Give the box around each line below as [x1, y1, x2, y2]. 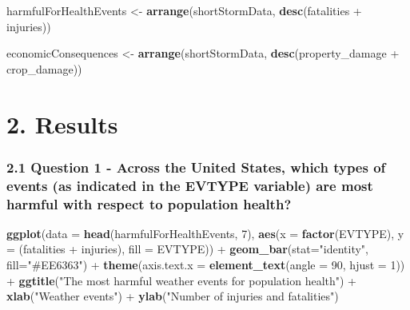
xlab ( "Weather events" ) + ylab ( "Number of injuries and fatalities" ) [6, 288, 339, 304]
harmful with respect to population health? [6, 193, 292, 213]
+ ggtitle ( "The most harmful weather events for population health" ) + [6, 272, 357, 288]
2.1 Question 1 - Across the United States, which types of [6, 157, 386, 177]
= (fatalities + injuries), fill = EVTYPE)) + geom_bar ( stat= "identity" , [6, 240, 369, 257]
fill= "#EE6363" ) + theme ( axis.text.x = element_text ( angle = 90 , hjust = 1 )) [6, 256, 405, 272]
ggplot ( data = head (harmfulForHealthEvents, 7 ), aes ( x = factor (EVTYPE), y [6, 225, 404, 241]
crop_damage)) [6, 60, 82, 77]
